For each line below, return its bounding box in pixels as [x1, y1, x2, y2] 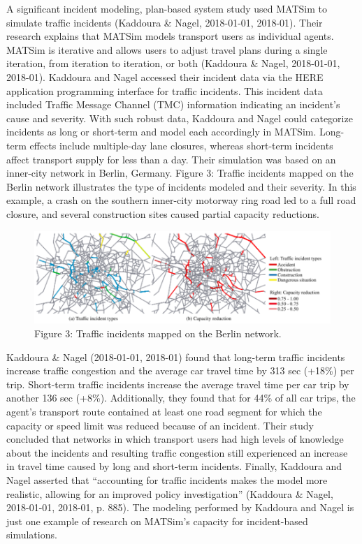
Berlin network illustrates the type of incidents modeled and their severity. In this [6, 179, 356, 193]
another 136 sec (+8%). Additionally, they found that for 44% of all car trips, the [6, 390, 356, 405]
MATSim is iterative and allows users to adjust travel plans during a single [6, 42, 328, 57]
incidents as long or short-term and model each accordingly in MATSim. [6, 124, 317, 139]
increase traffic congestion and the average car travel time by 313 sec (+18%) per [6, 363, 354, 378]
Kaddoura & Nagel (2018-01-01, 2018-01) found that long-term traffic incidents [6, 349, 345, 364]
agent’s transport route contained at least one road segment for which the [6, 404, 322, 419]
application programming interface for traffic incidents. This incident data [6, 83, 323, 98]
